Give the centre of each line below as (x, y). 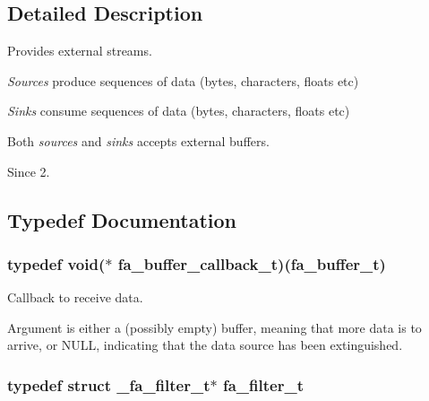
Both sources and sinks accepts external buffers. (138, 140)
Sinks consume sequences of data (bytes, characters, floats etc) (179, 111)
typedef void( (56, 263)
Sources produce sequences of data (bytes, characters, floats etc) (183, 80)
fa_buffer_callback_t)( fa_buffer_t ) (252, 263)
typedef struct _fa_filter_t (109, 384)
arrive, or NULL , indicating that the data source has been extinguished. (205, 345)
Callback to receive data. (75, 297)
